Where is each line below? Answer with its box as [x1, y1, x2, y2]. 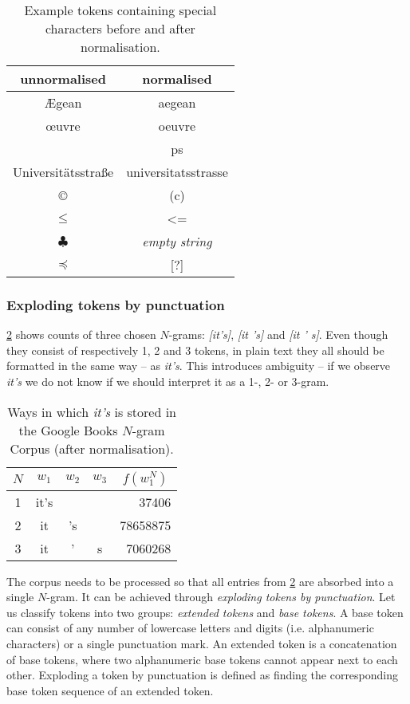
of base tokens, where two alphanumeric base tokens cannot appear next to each [6, 651, 398, 667]
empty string [142, 232, 212, 250]
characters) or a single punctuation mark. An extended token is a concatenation [6, 635, 397, 651]
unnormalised [20, 69, 106, 88]
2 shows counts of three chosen [6, 326, 156, 343]
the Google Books [18, 420, 118, 439]
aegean [158, 93, 196, 112]
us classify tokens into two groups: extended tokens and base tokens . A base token [6, 604, 404, 620]
